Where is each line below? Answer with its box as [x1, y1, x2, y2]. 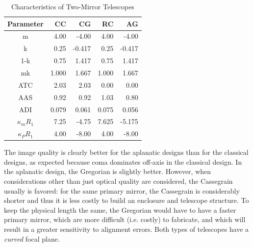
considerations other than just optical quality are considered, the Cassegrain [4, 176, 233, 186]
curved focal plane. [4, 233, 60, 244]
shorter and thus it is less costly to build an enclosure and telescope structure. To [4, 195, 249, 205]
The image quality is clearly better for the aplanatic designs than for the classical [4, 147, 249, 157]
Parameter [7, 18, 44, 28]
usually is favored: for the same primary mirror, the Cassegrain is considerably [4, 185, 240, 196]
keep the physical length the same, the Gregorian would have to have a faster [4, 204, 236, 215]
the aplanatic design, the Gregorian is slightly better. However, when [4, 166, 211, 176]
